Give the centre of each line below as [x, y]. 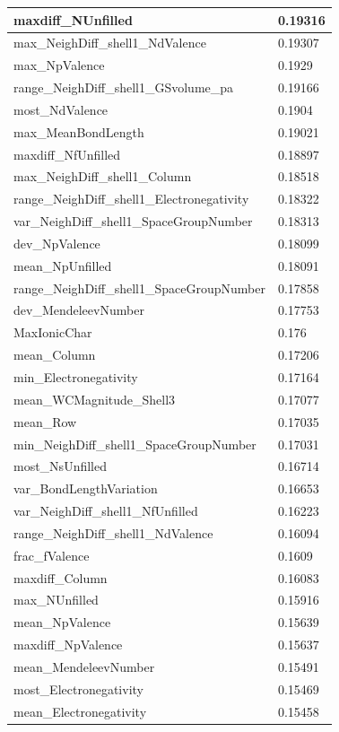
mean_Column [55, 355]
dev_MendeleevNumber [79, 310]
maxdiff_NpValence [68, 645]
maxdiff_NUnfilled [73, 19]
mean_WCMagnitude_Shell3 [95, 399]
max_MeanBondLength [79, 131]
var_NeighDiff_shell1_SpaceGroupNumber [133, 221]
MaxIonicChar [53, 332]
